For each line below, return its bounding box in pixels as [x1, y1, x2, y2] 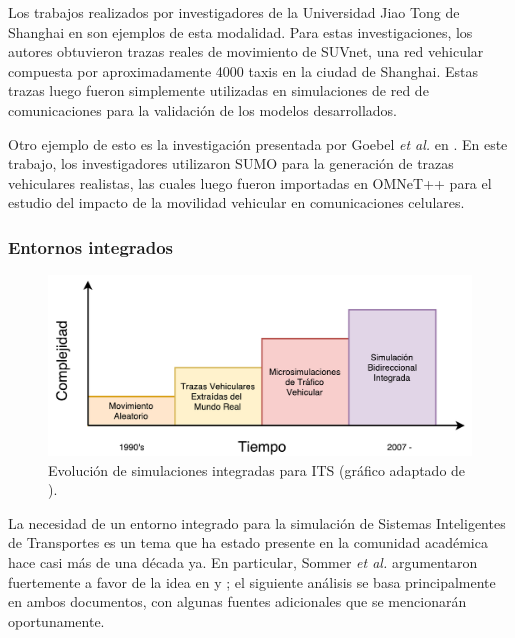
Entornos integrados [8, 234, 173, 259]
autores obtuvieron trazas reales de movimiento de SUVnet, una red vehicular [8, 41, 484, 62]
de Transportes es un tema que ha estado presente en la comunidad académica [8, 532, 488, 553]
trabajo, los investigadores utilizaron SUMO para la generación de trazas [8, 153, 454, 174]
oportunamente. [8, 610, 105, 631]
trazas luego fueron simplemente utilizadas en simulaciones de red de [8, 80, 429, 101]
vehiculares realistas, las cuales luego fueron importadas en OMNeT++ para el [8, 172, 492, 193]
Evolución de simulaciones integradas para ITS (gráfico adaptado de [48, 459, 466, 480]
